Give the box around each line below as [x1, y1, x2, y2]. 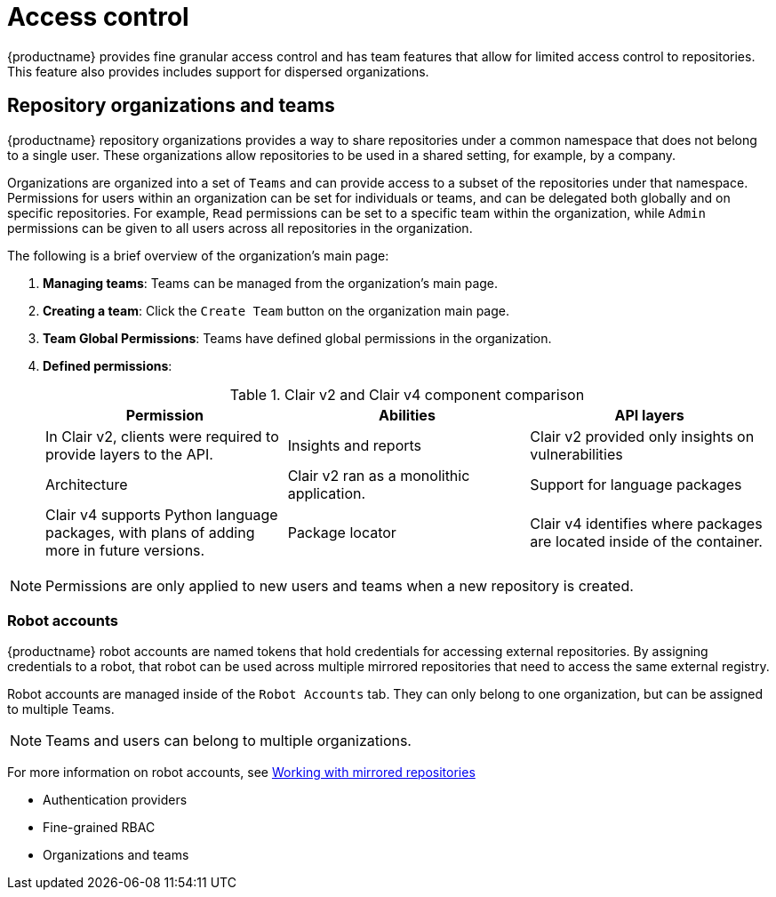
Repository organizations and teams [7, 94, 335, 117]
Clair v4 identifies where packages [530, 514, 763, 533]
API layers [614, 405, 684, 424]
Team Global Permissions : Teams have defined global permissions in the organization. [43, 330, 552, 346]
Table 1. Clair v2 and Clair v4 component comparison [229, 385, 585, 404]
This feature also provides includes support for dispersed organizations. [7, 63, 429, 79]
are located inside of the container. [530, 532, 763, 550]
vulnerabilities [530, 444, 623, 463]
